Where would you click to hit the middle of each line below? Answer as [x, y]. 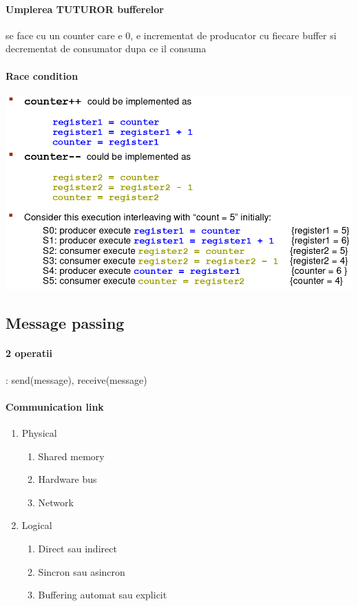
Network [56, 502]
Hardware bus [67, 479]
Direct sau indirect [77, 548]
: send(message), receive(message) [76, 379]
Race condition [42, 75]
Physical [39, 432]
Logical [37, 525]
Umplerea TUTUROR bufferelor [85, 9]
